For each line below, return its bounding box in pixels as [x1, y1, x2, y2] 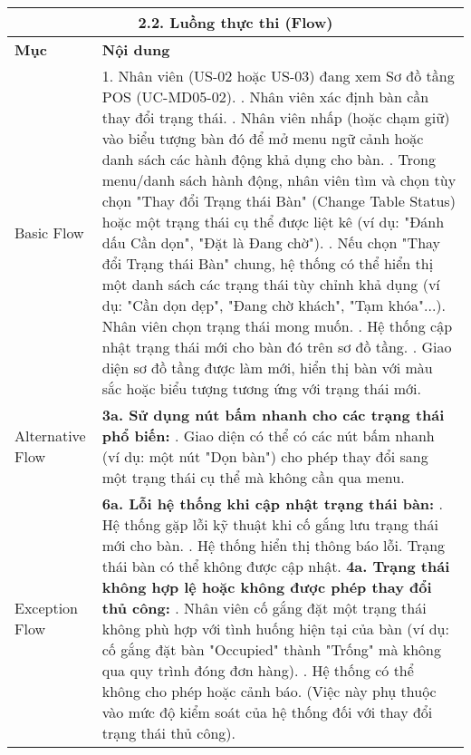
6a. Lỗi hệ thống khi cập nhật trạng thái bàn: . [101, 493, 443, 514]
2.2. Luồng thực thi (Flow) [138, 12, 333, 33]
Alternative [14, 425, 86, 446]
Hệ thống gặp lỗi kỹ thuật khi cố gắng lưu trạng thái [101, 514, 438, 535]
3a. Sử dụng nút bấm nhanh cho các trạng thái [101, 404, 445, 425]
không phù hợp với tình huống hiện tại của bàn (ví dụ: [101, 618, 449, 639]
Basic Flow [14, 221, 84, 243]
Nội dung [101, 39, 170, 60]
